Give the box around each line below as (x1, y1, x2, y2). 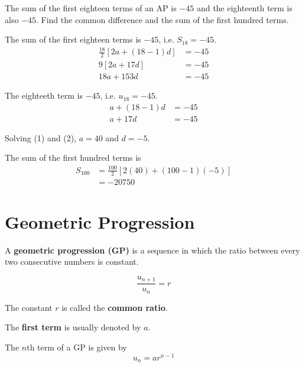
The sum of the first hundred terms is (5, 151, 141, 164)
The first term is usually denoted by (5, 321, 141, 333)
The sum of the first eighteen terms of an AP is (5, 2, 177, 14)
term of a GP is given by (37, 340, 127, 353)
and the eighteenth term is (196, 2, 293, 14)
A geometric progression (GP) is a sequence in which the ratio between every (5, 243, 300, 256)
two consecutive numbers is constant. (5, 255, 139, 268)
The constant (5, 301, 53, 313)
